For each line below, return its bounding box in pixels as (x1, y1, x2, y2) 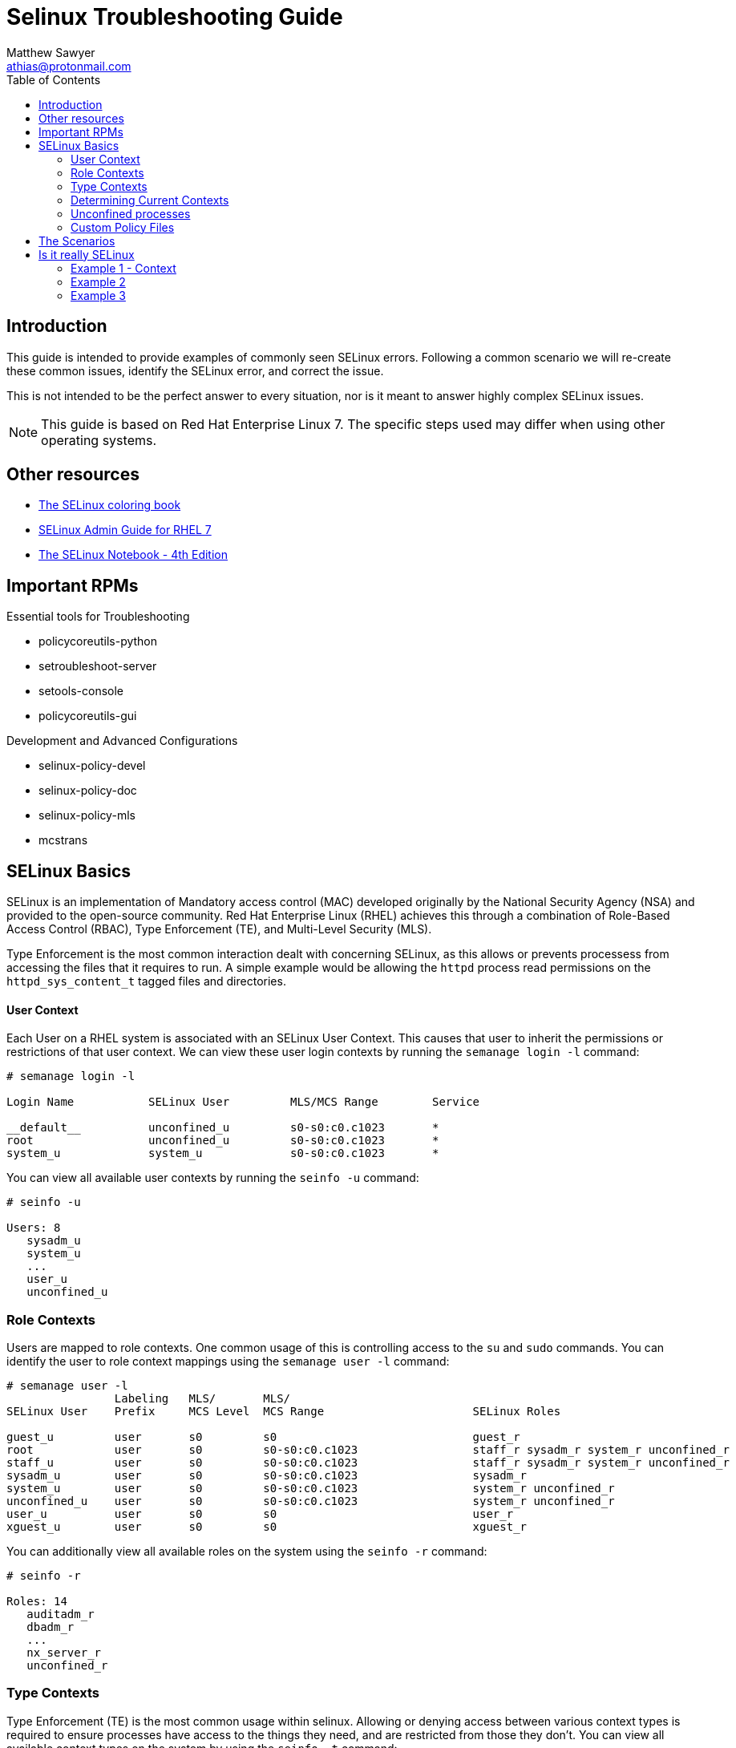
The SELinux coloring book (38, 498, 181, 512)
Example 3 (71, 288, 126, 302)
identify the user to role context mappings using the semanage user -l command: (6, 1354, 450, 1369)
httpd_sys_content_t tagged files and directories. (6, 974, 286, 989)
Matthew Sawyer (6, 45, 95, 59)
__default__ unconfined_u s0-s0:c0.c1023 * (6, 1121, 439, 1135)
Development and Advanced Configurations (6, 734, 238, 748)
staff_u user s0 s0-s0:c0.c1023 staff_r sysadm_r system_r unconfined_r (6, 1456, 730, 1470)
